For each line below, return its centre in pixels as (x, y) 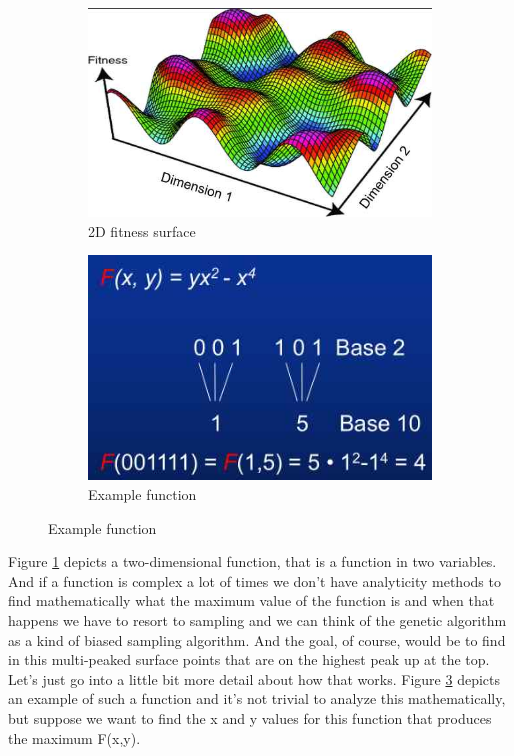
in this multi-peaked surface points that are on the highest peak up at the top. (249, 659)
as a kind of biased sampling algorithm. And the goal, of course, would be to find (257, 639)
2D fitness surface (142, 230)
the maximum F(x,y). (74, 737)
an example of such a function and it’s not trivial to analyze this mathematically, (257, 698)
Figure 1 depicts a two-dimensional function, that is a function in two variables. (252, 561)
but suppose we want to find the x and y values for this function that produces (250, 717)
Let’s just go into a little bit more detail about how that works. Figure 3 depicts (254, 678)
